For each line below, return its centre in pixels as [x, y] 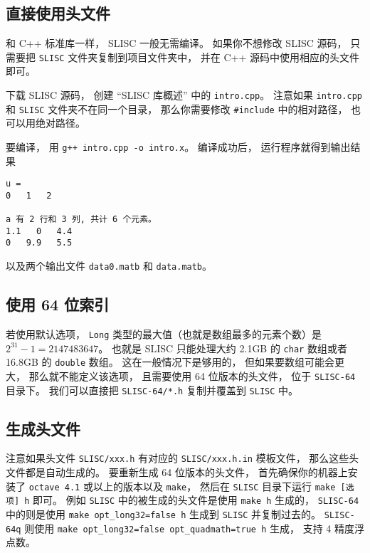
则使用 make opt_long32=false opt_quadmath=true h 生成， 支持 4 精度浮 [194, 528]
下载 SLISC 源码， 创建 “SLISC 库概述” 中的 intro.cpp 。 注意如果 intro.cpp [184, 95]
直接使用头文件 [58, 13]
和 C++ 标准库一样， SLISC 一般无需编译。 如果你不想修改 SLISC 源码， [176, 43]
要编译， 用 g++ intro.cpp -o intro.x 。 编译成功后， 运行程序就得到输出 [178, 146]
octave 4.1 [54, 487]
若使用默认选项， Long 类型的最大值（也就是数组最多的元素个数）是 [164, 334]
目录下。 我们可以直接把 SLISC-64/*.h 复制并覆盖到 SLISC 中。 [152, 390]
